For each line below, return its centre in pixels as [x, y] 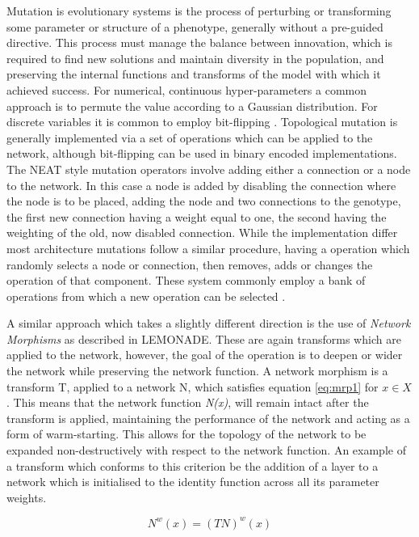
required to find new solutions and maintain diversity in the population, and [195, 58]
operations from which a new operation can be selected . [146, 296]
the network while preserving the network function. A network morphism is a [197, 371]
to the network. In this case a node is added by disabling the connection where [201, 185]
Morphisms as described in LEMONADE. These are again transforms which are [204, 338]
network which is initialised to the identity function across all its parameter [193, 482]
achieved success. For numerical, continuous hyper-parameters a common [187, 89]
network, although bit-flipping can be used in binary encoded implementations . [202, 153]
